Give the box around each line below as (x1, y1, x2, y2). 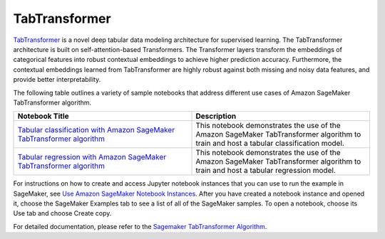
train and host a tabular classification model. (195, 139, 345, 149)
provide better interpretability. (13, 75, 101, 84)
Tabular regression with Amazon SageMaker (17, 152, 167, 162)
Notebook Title (17, 111, 69, 121)
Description (195, 111, 237, 121)
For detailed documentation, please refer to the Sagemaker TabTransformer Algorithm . (13, 222, 267, 230)
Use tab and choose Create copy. (13, 209, 112, 218)
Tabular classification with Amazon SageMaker (17, 125, 175, 135)
